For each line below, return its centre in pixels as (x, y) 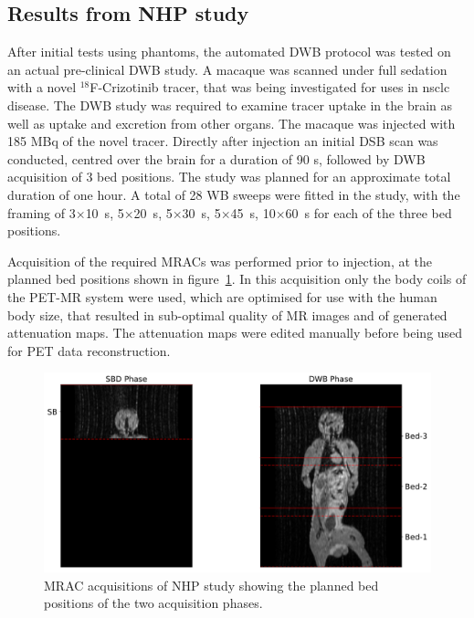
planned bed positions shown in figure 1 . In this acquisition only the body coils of (237, 279)
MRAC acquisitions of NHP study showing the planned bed (211, 585)
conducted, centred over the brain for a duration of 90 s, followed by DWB (216, 158)
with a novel (42, 87)
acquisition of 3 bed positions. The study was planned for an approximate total (229, 177)
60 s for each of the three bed (369, 212)
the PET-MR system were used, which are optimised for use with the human (222, 296)
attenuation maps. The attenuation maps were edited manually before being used (235, 333)
